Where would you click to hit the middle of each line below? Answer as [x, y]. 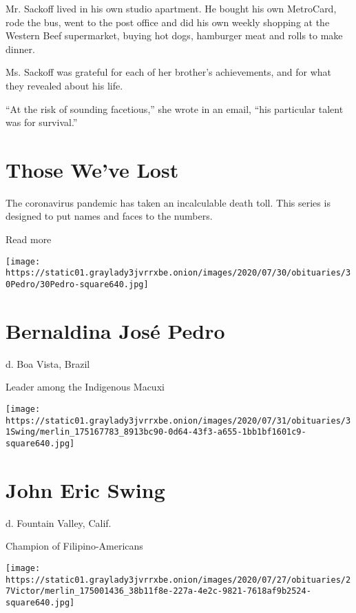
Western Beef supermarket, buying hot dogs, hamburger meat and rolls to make [174, 35]
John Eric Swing [85, 489]
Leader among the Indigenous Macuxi [85, 387]
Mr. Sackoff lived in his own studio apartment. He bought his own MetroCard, [171, 8]
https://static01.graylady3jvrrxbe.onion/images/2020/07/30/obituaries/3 [178, 273]
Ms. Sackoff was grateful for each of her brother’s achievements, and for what [169, 72]
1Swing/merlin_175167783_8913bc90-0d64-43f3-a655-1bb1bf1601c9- [156, 432]
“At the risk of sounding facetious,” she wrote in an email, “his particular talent [175, 108]
